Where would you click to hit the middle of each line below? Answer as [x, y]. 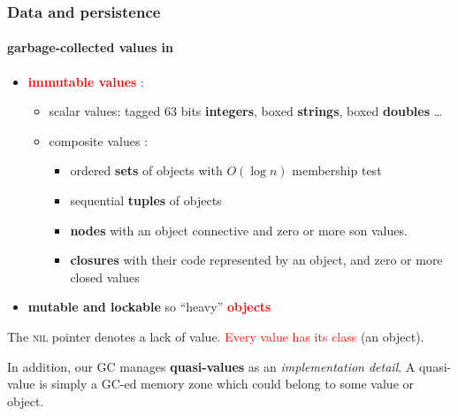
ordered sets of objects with [146, 170]
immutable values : [86, 81]
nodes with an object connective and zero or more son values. [239, 230]
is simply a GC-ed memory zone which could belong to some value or [227, 384]
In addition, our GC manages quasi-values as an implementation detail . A [211, 366]
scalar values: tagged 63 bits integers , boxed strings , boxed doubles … [246, 111]
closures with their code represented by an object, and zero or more [256, 260]
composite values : [98, 140]
